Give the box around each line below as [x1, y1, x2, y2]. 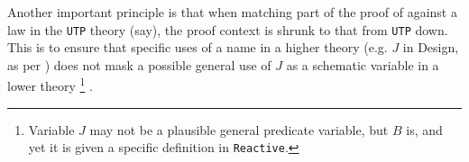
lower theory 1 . [7, 74, 93, 95]
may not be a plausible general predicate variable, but [89, 120, 389, 139]
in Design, [402, 38, 459, 57]
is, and [406, 120, 443, 139]
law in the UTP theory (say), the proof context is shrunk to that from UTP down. [7, 20, 448, 39]
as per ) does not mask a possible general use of [7, 55, 271, 74]
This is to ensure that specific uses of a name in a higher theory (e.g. [7, 38, 388, 57]
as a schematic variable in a [286, 55, 439, 74]
